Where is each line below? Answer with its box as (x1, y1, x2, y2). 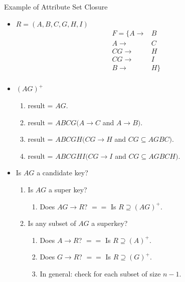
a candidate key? (37, 167, 88, 178)
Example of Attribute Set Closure (4, 2, 108, 12)
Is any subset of (28, 218, 76, 228)
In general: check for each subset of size (40, 268, 161, 278)
